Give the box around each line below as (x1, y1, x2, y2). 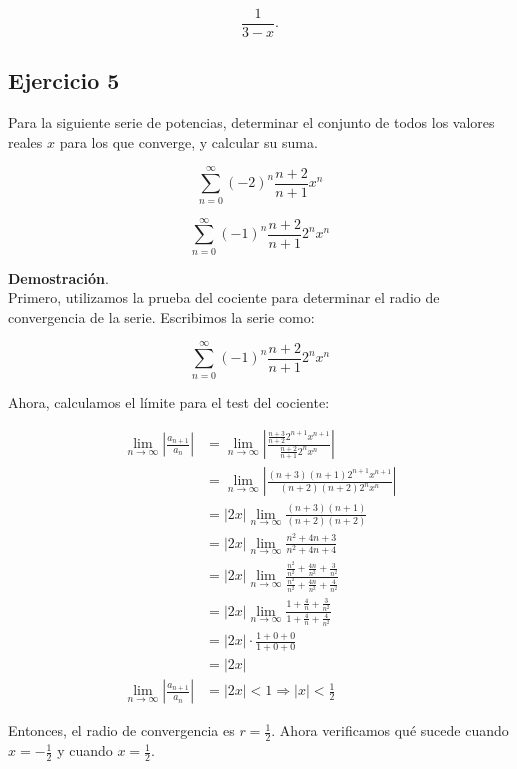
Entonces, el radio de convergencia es (8, 720, 235, 741)
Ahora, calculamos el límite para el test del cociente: (8, 391, 330, 412)
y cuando (57, 740, 113, 761)
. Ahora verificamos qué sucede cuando (271, 720, 509, 741)
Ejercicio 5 (8, 65, 120, 96)
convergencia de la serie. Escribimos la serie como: (8, 306, 315, 327)
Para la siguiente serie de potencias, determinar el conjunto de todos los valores (8, 112, 495, 133)
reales (8, 131, 43, 152)
